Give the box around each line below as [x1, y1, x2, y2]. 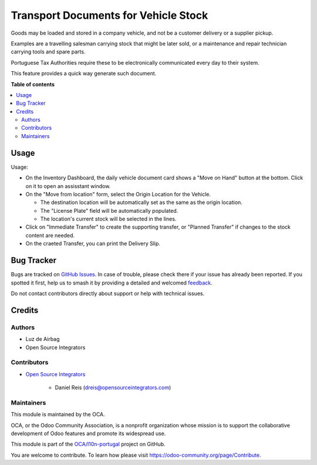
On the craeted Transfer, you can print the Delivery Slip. [25, 240, 161, 247]
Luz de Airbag [25, 336, 60, 343]
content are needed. [25, 232, 75, 239]
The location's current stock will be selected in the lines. [40, 215, 177, 223]
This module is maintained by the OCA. [11, 411, 105, 418]
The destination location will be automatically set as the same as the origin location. [40, 199, 243, 206]
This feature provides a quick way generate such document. [11, 70, 157, 77]
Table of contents [11, 81, 55, 88]
